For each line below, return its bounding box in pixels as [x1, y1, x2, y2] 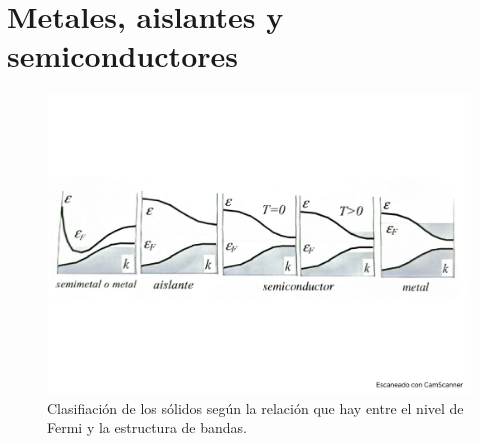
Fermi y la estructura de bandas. [47, 417, 247, 438]
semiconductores [7, 35, 238, 76]
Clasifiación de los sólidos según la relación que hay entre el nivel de [47, 397, 464, 418]
